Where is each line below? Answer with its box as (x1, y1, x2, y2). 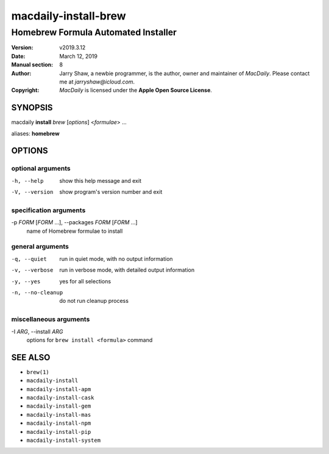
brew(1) (26, 369, 50, 375)
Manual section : (11, 61, 54, 68)
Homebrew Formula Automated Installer (11, 27, 177, 38)
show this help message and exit (59, 177, 141, 184)
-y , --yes (11, 278, 41, 285)
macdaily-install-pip (26, 428, 91, 435)
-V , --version (11, 189, 54, 196)
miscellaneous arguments (11, 315, 90, 324)
